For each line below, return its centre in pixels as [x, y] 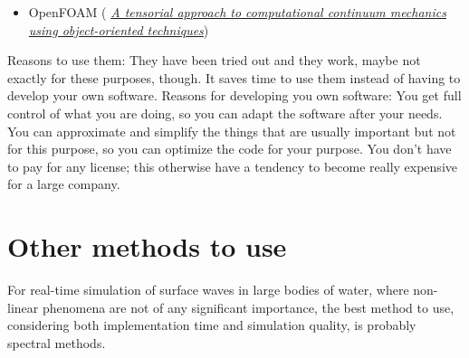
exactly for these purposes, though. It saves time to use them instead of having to [234, 77]
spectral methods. [57, 342]
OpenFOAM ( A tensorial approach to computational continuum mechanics [237, 12]
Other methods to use [147, 246]
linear [23, 307]
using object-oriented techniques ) [119, 29]
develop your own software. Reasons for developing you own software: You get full [234, 95]
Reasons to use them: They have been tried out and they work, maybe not [214, 60]
